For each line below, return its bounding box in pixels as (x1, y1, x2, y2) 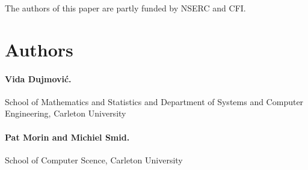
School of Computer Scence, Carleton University (5, 153, 183, 166)
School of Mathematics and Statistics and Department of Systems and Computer (5, 95, 304, 108)
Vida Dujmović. (5, 72, 72, 85)
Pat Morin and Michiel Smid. (5, 130, 130, 143)
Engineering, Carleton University (5, 107, 126, 120)
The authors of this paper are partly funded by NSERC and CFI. (5, 2, 246, 14)
